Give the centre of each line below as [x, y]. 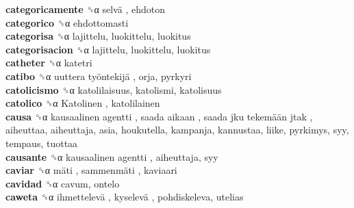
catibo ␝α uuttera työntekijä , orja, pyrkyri [99, 76]
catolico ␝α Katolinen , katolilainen [83, 103]
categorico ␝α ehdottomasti [67, 22]
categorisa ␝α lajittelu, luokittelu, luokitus [98, 36]
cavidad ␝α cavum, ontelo [63, 183]
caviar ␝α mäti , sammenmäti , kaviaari [91, 170]
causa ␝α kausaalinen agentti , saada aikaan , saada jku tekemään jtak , [159, 116]
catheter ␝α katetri [49, 63]
